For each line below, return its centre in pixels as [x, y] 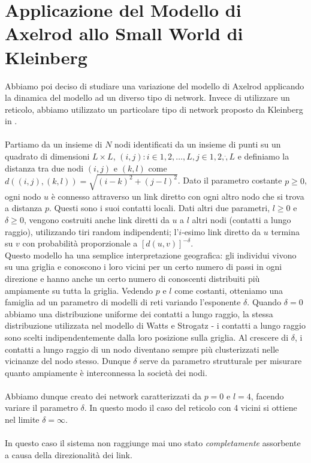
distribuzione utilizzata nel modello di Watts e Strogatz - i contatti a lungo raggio [155, 325]
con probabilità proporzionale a [80, 243]
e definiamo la [263, 156]
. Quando [264, 302]
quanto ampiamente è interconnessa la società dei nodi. [106, 372]
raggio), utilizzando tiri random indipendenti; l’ [92, 231]
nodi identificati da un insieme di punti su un [198, 144]
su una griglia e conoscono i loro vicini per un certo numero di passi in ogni [144, 267]
